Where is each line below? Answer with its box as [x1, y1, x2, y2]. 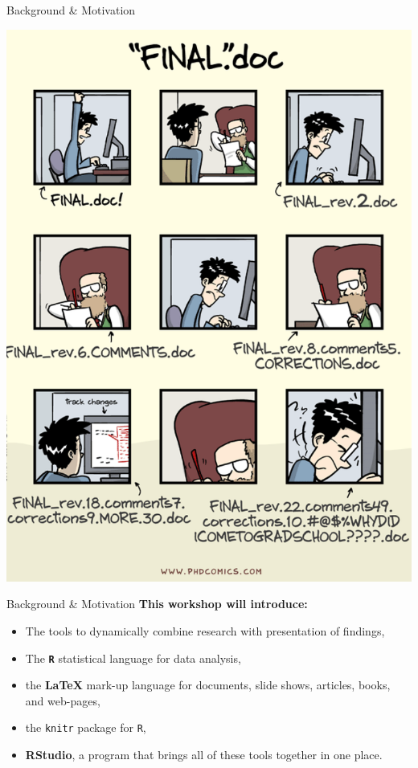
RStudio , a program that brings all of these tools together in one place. [25, 746, 383, 763]
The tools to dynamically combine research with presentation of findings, [25, 622, 385, 639]
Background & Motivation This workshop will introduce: [6, 595, 308, 612]
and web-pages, [25, 692, 100, 709]
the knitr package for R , [25, 719, 146, 736]
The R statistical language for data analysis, [25, 649, 241, 666]
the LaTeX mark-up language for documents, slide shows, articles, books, [25, 676, 391, 693]
